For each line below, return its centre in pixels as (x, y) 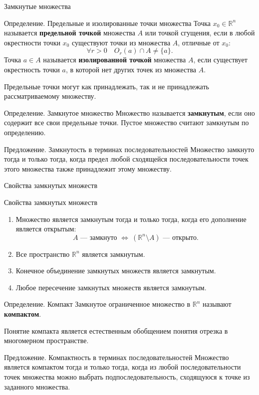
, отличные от (199, 42)
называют (217, 304)
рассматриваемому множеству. (50, 96)
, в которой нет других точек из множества (131, 69)
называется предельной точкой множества (70, 33)
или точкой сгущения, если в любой (200, 33)
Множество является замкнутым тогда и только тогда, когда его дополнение (131, 219)
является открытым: (46, 229)
